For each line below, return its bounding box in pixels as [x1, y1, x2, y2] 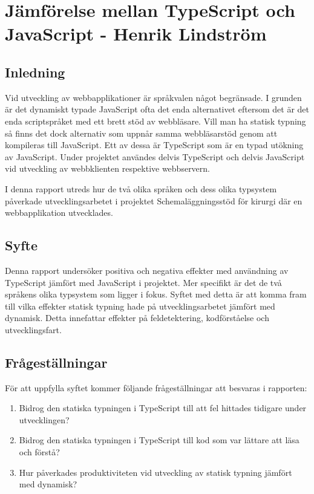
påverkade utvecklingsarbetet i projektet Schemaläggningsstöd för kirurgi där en [5, 194, 303, 207]
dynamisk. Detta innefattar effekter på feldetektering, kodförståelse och [5, 311, 269, 324]
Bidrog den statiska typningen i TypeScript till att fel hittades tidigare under [19, 401, 307, 414]
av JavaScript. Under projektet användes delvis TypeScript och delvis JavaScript [5, 150, 305, 163]
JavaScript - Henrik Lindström [5, 21, 267, 46]
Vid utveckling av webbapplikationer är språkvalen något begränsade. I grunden [5, 91, 302, 103]
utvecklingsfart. [5, 323, 62, 336]
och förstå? [19, 446, 60, 458]
